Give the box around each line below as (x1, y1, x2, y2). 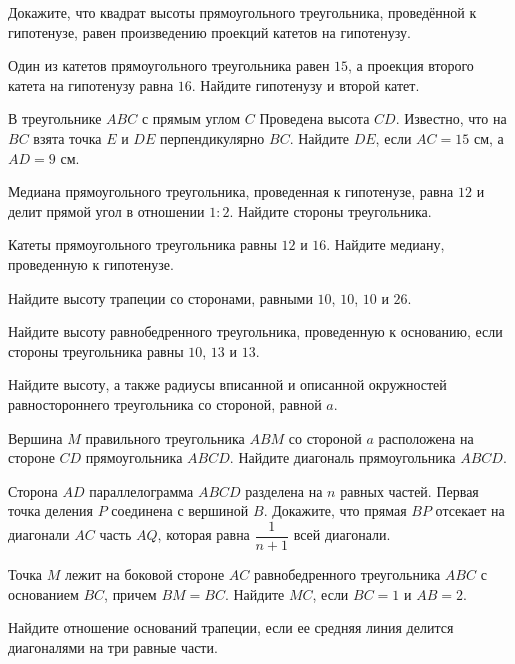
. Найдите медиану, (326, 234, 445, 255)
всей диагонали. (293, 524, 391, 545)
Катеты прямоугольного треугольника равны (8, 234, 277, 255)
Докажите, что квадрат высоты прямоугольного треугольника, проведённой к (8, 2, 477, 22)
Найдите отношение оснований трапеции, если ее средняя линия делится (8, 617, 454, 638)
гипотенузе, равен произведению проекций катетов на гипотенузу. (8, 21, 411, 42)
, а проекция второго (348, 55, 474, 76)
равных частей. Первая (340, 480, 479, 501)
